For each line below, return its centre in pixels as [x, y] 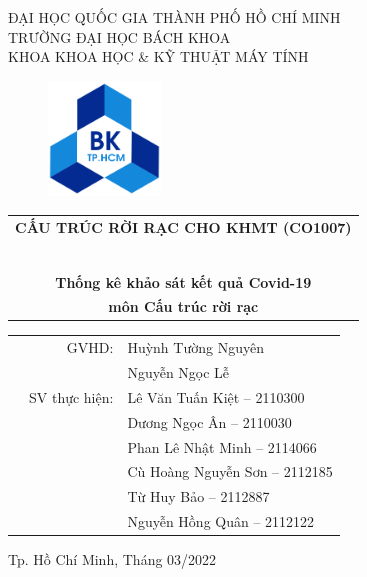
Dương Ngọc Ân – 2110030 [209, 421]
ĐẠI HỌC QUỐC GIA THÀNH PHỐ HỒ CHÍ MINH [174, 17]
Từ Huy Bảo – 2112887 [198, 496]
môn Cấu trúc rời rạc [183, 306]
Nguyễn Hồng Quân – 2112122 [221, 521]
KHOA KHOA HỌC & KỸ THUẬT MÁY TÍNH [158, 56]
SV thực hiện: [71, 396]
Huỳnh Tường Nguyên [195, 347]
